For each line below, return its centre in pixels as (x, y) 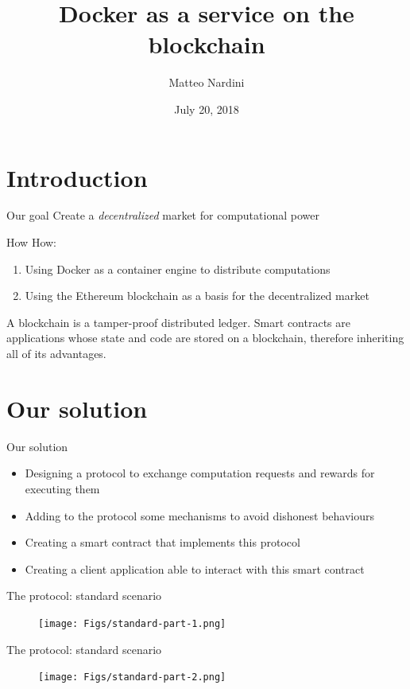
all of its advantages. (56, 353)
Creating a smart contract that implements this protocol (162, 542)
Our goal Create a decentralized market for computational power (163, 215)
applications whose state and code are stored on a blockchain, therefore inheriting (205, 338)
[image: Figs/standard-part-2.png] (132, 677)
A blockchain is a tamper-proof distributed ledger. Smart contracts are (178, 322)
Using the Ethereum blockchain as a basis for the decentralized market (197, 296)
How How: (31, 242)
